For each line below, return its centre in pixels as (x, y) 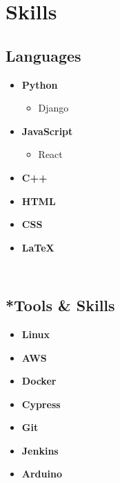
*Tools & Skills (60, 305)
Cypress (41, 404)
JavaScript (47, 131)
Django (53, 108)
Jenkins (40, 450)
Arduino (42, 474)
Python (40, 84)
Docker (39, 381)
